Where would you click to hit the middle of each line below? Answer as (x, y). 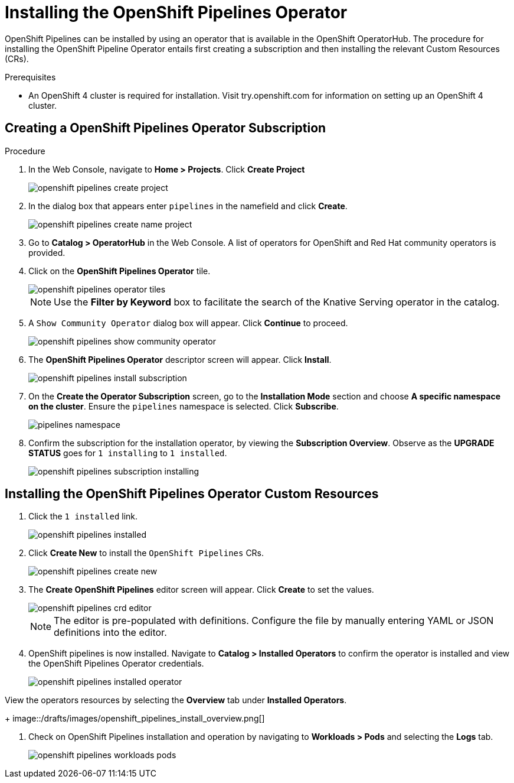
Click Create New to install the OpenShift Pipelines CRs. (146, 553)
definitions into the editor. (110, 633)
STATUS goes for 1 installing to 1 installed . (128, 453)
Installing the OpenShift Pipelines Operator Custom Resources (192, 494)
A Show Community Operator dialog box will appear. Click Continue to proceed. (188, 323)
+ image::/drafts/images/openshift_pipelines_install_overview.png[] (135, 719)
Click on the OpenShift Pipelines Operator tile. (120, 271)
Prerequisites (30, 77)
